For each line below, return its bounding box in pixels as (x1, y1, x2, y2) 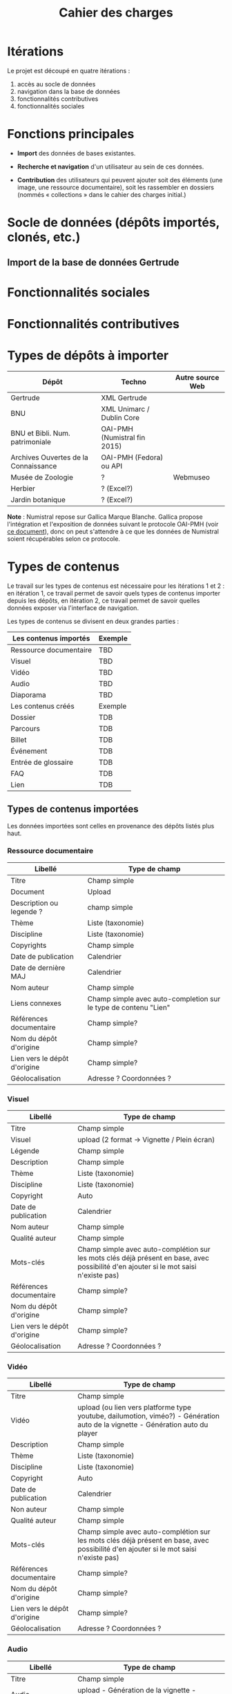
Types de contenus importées (7, 803, 139, 815)
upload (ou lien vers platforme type (77, 1402, 192, 1412)
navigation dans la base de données (17, 87, 121, 95)
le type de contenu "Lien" (87, 1002, 171, 1012)
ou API (101, 461, 123, 470)
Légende (10, 1146, 40, 1156)
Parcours (10, 723, 40, 733)
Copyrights (10, 940, 47, 950)
